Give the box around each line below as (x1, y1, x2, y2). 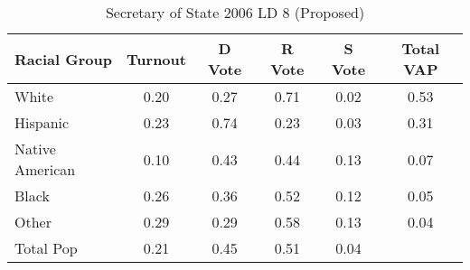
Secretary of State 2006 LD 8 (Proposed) (105, 2, 365, 23)
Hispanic (14, 112, 70, 133)
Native (14, 138, 56, 159)
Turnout (127, 48, 186, 70)
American (14, 159, 76, 180)
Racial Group (14, 48, 112, 70)
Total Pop (14, 237, 78, 258)
